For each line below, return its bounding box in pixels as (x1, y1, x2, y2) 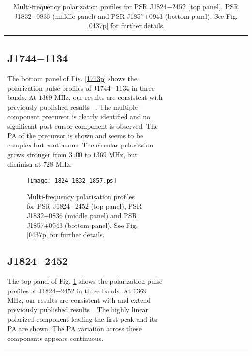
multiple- (113, 102, 140, 112)
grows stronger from (7, 149, 67, 159)
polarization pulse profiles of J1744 (7, 82, 110, 93)
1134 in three (115, 82, 155, 93)
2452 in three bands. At (61, 285, 131, 295)
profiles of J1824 (7, 285, 56, 295)
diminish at (7, 159, 41, 169)
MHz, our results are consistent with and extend (7, 295, 151, 305)
